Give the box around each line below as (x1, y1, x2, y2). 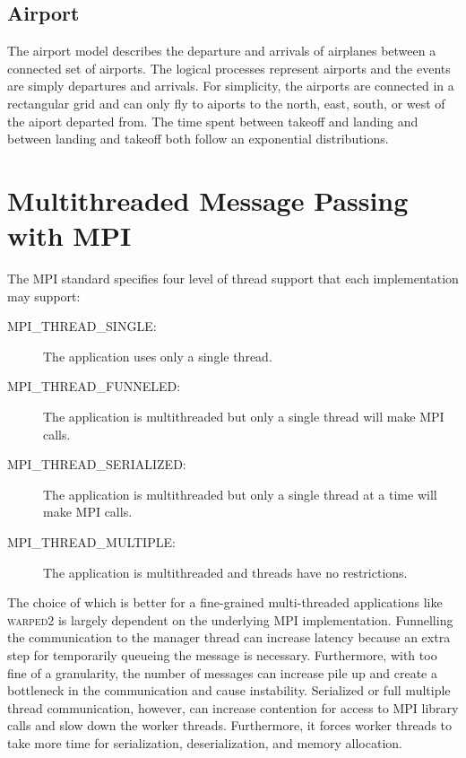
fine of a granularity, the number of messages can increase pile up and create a (7, 663, 437, 682)
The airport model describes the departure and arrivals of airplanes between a (7, 41, 436, 60)
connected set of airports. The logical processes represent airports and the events (7, 58, 451, 77)
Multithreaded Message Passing (7, 181, 409, 218)
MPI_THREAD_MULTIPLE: (7, 533, 176, 552)
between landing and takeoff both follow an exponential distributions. (7, 129, 389, 148)
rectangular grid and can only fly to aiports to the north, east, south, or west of (7, 93, 445, 112)
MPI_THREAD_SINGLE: (7, 317, 157, 335)
